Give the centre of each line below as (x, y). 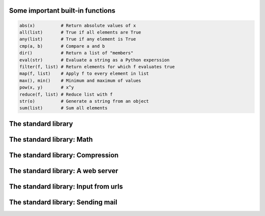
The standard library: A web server (64, 170)
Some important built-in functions (62, 11)
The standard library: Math (51, 139)
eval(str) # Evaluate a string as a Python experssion (94, 60)
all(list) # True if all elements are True (80, 32)
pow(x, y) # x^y (47, 88)
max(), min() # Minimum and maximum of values (80, 80)
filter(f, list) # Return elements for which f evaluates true (97, 67)
